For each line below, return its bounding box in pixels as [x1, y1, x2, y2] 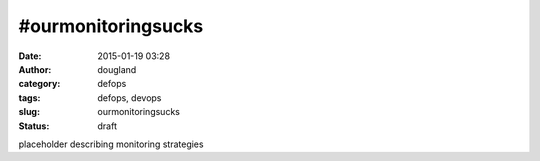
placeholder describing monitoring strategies [18, 138, 204, 150]
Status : [18, 120, 50, 132]
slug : [18, 106, 40, 118]
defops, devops [97, 91, 162, 104]
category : [18, 78, 61, 90]
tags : [18, 91, 41, 104]
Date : [18, 50, 42, 62]
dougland [97, 63, 137, 75]
